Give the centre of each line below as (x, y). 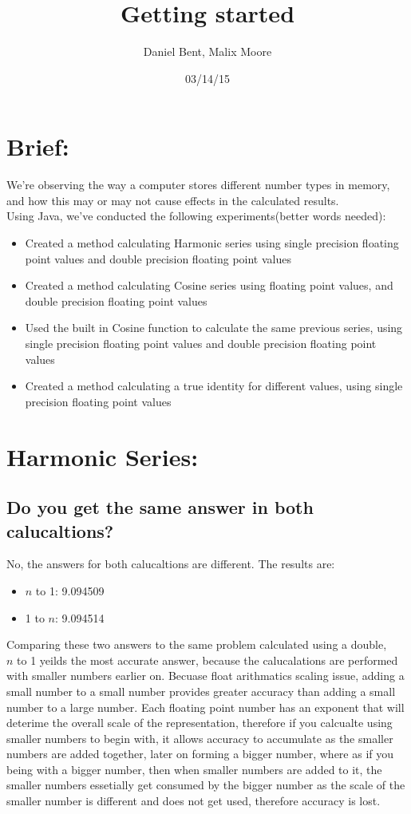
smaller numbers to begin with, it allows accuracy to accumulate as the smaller (200, 738)
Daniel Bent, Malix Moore (207, 51)
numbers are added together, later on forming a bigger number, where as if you (200, 754)
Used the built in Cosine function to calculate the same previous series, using (214, 328)
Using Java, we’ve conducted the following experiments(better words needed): (196, 216)
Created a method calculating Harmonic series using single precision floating (212, 243)
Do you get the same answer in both (160, 507)
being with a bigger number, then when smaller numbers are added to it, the (194, 769)
